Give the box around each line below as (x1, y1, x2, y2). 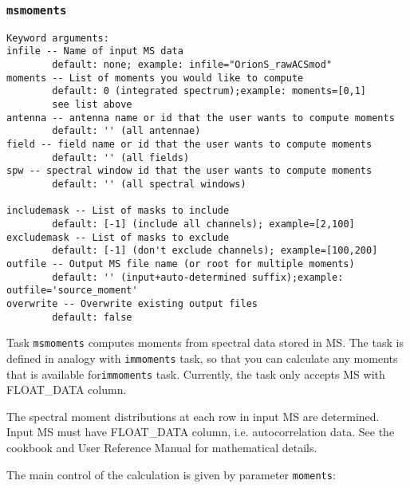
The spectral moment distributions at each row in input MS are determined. (6, 407, 380, 424)
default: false (52, 311, 132, 323)
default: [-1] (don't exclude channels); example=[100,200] (52, 245, 378, 257)
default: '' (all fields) (52, 152, 190, 163)
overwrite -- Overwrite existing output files (6, 297, 258, 309)
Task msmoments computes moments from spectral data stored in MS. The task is (6, 334, 404, 351)
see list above (52, 99, 132, 111)
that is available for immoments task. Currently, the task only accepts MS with (6, 365, 385, 382)
